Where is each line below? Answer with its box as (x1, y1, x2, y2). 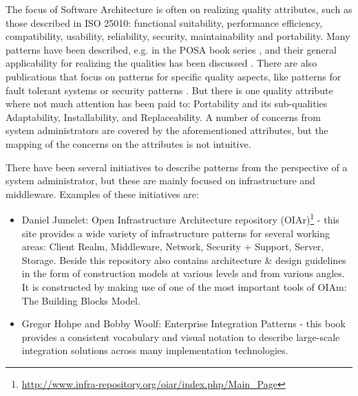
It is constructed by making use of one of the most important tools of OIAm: (21, 279, 347, 294)
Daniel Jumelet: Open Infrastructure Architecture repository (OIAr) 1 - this (21, 210, 339, 226)
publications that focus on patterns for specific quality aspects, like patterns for (6, 69, 341, 83)
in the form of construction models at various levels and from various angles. (21, 266, 345, 280)
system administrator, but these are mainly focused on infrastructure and (6, 173, 315, 188)
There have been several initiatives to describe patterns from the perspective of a (6, 159, 348, 174)
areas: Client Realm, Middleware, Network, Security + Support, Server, (21, 239, 324, 254)
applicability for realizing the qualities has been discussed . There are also (6, 56, 317, 70)
